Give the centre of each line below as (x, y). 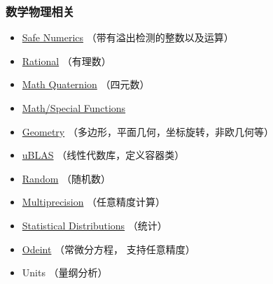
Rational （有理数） (66, 61)
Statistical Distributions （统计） (94, 225)
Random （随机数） (66, 178)
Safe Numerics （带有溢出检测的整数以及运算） (128, 37)
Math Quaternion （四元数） (86, 84)
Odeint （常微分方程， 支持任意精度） (108, 249)
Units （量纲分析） (65, 272)
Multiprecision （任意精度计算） (94, 202)
